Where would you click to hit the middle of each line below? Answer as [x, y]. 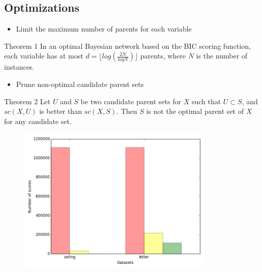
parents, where [163, 56]
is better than [61, 111]
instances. [19, 67]
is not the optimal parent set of [195, 111]
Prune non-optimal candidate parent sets [80, 84]
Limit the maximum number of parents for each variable [104, 29]
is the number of [222, 56]
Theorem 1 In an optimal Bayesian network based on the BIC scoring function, [127, 46]
